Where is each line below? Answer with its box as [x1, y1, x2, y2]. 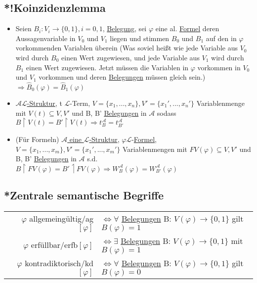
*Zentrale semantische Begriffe [4, 188, 164, 203]
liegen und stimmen [110, 33, 170, 43]
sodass [157, 107, 176, 118]
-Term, [70, 97, 90, 108]
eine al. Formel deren [155, 23, 219, 34]
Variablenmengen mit [123, 143, 187, 154]
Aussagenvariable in [15, 33, 76, 43]
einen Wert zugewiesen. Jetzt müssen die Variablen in [26, 62, 189, 72]
